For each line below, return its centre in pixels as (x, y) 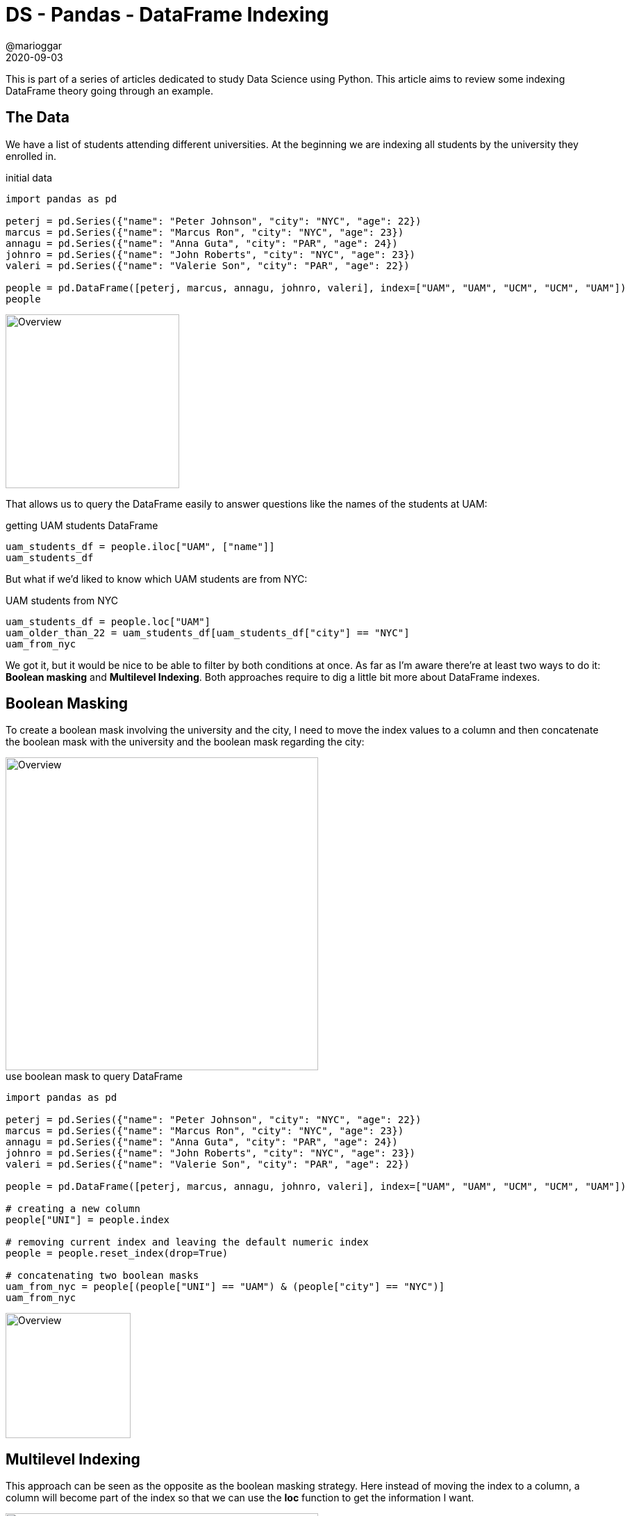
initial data (29, 177)
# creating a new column (73, 1209)
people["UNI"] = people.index (88, 1220)
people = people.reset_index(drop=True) (117, 1253)
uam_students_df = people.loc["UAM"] (108, 621)
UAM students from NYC (62, 600)
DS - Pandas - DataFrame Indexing (167, 15)
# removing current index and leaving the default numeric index (187, 1242)
